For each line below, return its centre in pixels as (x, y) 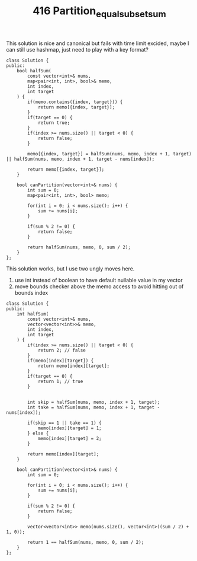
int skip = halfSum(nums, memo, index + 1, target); (94, 402)
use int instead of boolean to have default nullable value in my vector (98, 280)
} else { (38, 433)
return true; (54, 123)
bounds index (31, 292)
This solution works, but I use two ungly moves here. (70, 269)
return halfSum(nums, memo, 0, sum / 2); (79, 247)
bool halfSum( (34, 71)
